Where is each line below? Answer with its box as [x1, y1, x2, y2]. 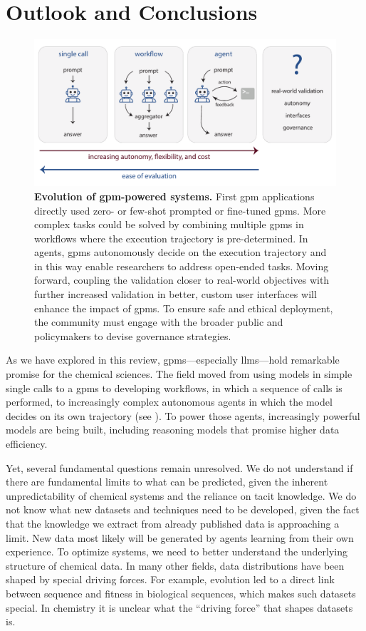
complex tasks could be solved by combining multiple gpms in [34, 217, 304, 232]
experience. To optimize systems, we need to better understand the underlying [6, 544, 347, 559]
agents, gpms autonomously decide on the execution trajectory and [34, 245, 327, 260]
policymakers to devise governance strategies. [34, 328, 231, 343]
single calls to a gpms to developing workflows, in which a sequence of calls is [6, 380, 343, 395]
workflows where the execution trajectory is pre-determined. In [34, 230, 308, 245]
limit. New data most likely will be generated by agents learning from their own [6, 530, 354, 545]
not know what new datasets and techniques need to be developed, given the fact [6, 502, 360, 517]
